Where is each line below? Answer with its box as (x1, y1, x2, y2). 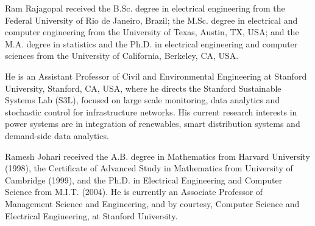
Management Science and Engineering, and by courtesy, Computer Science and (5, 197, 300, 210)
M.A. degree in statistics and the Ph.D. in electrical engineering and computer (5, 37, 298, 50)
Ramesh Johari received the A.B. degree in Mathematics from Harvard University (5, 149, 310, 162)
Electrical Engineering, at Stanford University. (5, 209, 178, 222)
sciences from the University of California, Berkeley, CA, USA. (5, 49, 239, 62)
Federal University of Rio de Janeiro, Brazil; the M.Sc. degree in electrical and (5, 13, 298, 26)
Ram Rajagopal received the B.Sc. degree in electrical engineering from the (5, 2, 285, 14)
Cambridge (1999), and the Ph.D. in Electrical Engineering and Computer (5, 173, 283, 186)
